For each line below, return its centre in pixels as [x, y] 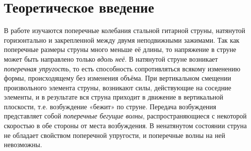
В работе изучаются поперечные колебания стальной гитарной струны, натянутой [125, 30]
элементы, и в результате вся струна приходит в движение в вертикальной [114, 97]
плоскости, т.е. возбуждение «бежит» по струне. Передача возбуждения [110, 106]
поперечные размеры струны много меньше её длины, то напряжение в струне [120, 49]
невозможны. [23, 144]
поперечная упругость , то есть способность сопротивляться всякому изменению [122, 68]
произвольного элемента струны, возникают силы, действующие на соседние [118, 87]
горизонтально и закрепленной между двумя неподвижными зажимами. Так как [122, 40]
